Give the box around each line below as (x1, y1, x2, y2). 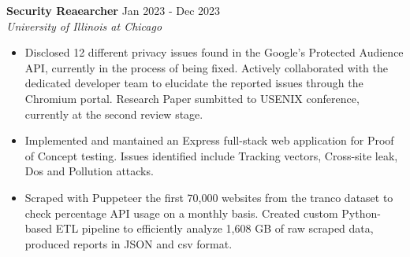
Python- (341, 204, 381, 221)
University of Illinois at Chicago (6, 17, 162, 34)
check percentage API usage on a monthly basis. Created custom (24, 204, 338, 221)
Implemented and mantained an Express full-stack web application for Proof (24, 132, 394, 149)
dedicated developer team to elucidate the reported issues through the (24, 75, 363, 91)
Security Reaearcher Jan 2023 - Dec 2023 (6, 2, 221, 18)
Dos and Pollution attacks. (24, 163, 154, 179)
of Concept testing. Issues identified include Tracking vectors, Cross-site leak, (24, 147, 398, 163)
